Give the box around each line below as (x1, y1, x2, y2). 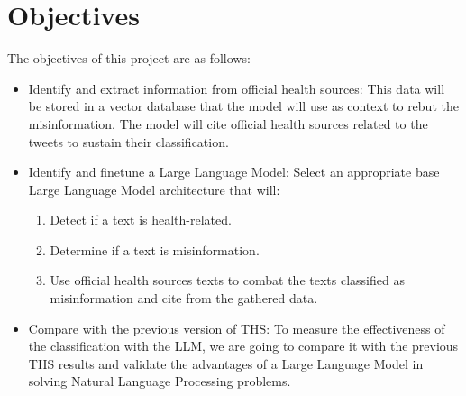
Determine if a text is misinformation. (50, 240, 260, 259)
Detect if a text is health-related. (50, 210, 232, 229)
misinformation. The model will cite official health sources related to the (28, 114, 428, 133)
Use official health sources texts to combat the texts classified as (50, 271, 405, 290)
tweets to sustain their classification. (28, 132, 229, 151)
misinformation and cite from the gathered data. (50, 289, 318, 308)
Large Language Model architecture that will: (28, 180, 280, 198)
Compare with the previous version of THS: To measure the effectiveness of (28, 318, 445, 337)
